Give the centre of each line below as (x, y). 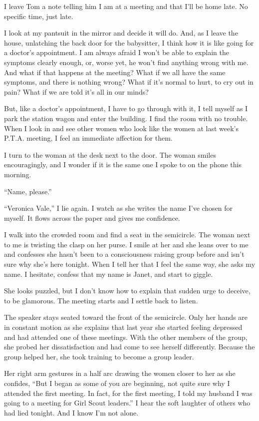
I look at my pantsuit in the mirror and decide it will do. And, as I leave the (121, 33)
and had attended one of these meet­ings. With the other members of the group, (126, 337)
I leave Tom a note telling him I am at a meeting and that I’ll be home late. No (126, 6)
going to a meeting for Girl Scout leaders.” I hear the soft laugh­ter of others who (127, 403)
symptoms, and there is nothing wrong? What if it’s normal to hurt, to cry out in (129, 82)
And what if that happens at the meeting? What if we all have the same (115, 72)
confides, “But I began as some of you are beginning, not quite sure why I (117, 383)
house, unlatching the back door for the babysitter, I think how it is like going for (129, 42)
